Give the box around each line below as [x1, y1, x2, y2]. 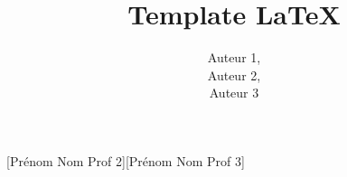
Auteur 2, [207, 65, 261, 84]
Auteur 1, [207, 48, 261, 67]
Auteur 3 [209, 83, 259, 102]
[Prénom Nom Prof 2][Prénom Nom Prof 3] [6, 151, 245, 170]
